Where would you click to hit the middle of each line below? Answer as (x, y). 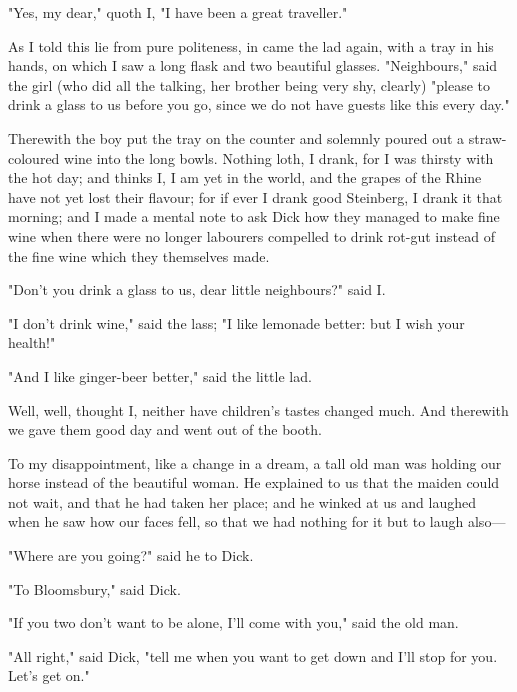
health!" (32, 342)
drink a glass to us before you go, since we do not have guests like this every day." (259, 104)
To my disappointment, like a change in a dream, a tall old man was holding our (255, 462)
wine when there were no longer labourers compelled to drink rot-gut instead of (251, 235)
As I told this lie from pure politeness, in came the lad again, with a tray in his (251, 45)
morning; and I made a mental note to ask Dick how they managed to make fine (254, 216)
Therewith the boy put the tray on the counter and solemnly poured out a (236, 137)
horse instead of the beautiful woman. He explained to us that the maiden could (254, 482)
